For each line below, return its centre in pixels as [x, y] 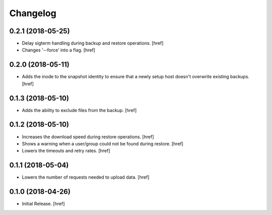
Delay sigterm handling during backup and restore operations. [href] [93, 43]
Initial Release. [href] [43, 204]
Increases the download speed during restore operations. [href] [88, 137]
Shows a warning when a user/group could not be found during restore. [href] [103, 143]
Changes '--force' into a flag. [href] [59, 50]
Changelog [33, 13]
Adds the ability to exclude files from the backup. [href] [79, 110]
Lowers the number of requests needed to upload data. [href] [86, 177]
